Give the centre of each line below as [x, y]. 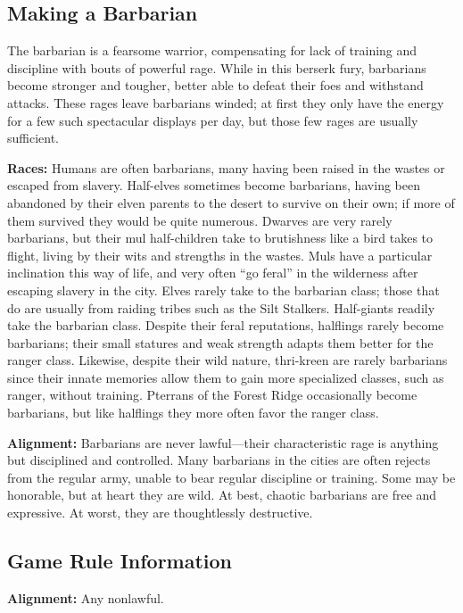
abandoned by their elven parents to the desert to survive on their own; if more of [231, 202]
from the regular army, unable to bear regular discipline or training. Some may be [231, 477]
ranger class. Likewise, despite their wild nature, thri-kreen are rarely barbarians [227, 360]
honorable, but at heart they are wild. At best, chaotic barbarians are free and [222, 495]
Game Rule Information [120, 561]
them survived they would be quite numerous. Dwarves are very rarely [200, 220]
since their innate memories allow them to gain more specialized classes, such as [226, 377]
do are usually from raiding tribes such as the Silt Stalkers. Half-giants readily [221, 307]
